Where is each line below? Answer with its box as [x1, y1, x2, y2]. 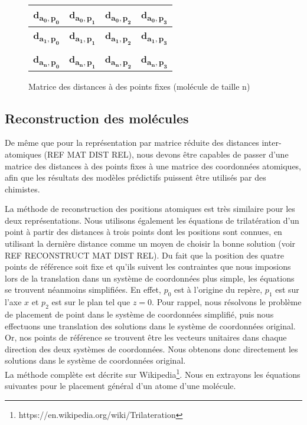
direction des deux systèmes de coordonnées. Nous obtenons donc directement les [5, 342, 298, 355]
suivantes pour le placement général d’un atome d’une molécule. [5, 380, 236, 392]
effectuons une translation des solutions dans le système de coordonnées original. [5, 319, 296, 332]
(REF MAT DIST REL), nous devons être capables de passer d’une [44, 148, 289, 160]
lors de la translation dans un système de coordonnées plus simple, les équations [5, 272, 295, 284]
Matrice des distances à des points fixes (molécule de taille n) [28, 80, 250, 92]
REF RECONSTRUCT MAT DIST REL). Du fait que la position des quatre [5, 249, 284, 261]
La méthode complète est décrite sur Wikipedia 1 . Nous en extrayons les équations [5, 367, 301, 380]
